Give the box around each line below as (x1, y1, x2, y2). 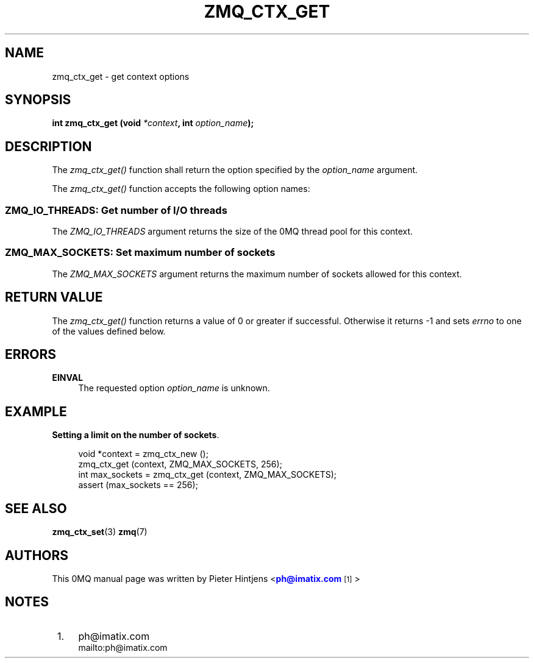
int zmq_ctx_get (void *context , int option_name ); (52, 118, 254, 129)
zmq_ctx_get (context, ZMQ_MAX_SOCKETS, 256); (78, 459, 282, 470)
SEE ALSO (5, 500, 67, 516)
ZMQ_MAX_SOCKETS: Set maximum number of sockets (5, 246, 276, 259)
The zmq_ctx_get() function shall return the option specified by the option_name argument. (52, 165, 418, 175)
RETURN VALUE (5, 289, 103, 305)
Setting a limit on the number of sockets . (52, 430, 219, 441)
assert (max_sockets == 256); (78, 480, 198, 491)
